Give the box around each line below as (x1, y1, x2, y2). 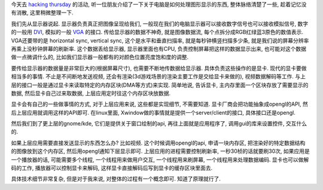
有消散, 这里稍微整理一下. (11, 9, 74, 16)
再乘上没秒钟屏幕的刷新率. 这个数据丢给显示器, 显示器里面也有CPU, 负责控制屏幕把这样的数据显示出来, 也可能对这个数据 (11, 45, 306, 52)
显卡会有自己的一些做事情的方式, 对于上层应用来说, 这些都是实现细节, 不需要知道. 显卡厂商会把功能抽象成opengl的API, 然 (11, 100, 308, 108)
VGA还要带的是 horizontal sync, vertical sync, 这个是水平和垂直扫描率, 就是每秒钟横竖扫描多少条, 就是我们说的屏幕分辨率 (11, 36, 309, 44)
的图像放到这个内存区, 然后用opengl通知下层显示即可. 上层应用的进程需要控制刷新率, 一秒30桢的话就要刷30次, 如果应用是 (11, 148, 310, 155)
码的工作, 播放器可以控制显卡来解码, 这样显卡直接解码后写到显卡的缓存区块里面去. (11, 164, 212, 171)
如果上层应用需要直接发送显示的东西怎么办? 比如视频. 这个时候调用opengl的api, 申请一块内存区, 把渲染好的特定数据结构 (11, 139, 306, 146)
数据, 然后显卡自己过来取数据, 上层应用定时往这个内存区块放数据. (11, 90, 170, 97)
